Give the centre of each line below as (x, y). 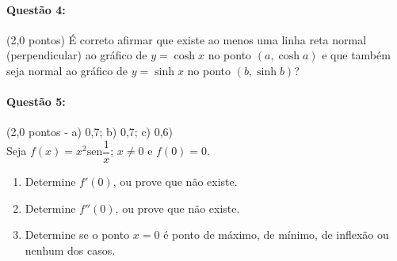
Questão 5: (36, 102)
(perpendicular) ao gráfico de (77, 55)
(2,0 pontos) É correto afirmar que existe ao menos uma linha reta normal (187, 39)
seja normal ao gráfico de (67, 70)
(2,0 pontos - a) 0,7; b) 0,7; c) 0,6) (90, 132)
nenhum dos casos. (70, 250)
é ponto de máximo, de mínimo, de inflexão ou (276, 235)
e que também (356, 55)
